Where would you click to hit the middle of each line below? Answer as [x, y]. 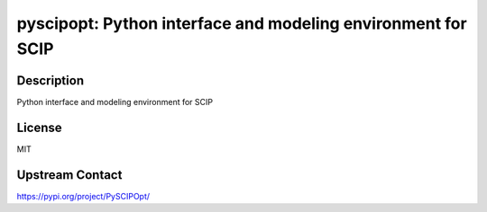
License [39, 127]
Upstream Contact [69, 175]
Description [51, 80]
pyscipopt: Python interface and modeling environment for [242, 23]
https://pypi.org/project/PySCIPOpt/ [83, 196]
